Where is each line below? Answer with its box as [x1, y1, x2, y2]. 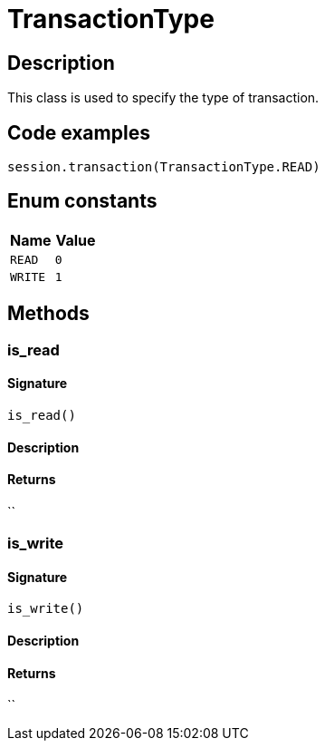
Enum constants [7, 189, 158, 213]
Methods [7, 302, 90, 325]
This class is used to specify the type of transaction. [7, 90, 320, 106]
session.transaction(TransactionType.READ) [7, 160, 320, 175]
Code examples [7, 121, 150, 144]
